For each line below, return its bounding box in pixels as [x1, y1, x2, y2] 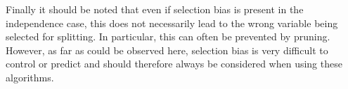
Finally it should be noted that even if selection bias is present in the [6, 2, 304, 16]
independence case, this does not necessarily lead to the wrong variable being [6, 15, 338, 30]
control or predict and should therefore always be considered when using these [6, 56, 342, 71]
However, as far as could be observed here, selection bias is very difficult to [6, 42, 328, 57]
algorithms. [6, 70, 54, 84]
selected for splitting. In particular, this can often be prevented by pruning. [6, 29, 330, 44]
